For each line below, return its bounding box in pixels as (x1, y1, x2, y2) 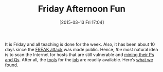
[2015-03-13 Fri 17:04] (59, 19, 104, 25)
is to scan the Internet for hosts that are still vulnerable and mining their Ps (5, 52, 154, 58)
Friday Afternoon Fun (38, 3, 126, 14)
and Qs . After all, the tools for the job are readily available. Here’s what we (5, 57, 153, 62)
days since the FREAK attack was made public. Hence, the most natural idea (5, 46, 158, 52)
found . (5, 62, 18, 68)
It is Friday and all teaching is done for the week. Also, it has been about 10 (5, 41, 155, 47)
